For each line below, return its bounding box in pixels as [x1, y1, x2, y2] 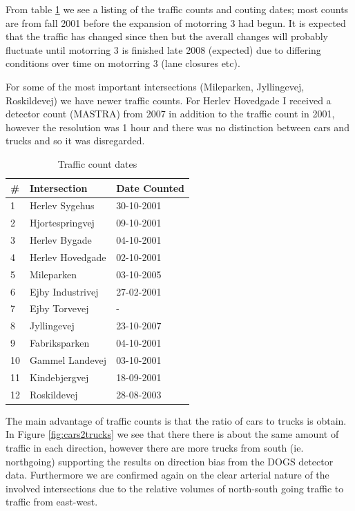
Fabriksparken [30, 336, 90, 350]
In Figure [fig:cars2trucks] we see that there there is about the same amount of [6, 427, 339, 441]
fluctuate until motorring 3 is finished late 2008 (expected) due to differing [6, 42, 321, 57]
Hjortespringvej [30, 215, 95, 230]
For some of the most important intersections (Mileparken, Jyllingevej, [6, 79, 305, 93]
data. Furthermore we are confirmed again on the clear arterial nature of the [6, 467, 329, 482]
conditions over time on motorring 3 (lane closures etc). [6, 56, 240, 70]
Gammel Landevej [30, 352, 107, 367]
